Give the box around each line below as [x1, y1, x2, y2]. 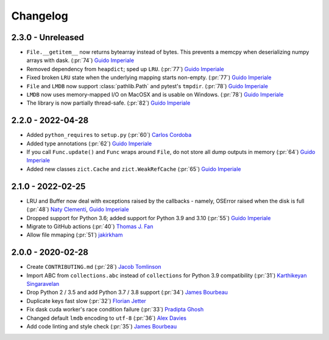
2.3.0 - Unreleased [11, 32, 85, 43]
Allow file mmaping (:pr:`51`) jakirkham [26, 231, 123, 238]
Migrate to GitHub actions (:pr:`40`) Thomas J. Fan [26, 223, 154, 230]
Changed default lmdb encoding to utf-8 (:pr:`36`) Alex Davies [26, 314, 187, 322]
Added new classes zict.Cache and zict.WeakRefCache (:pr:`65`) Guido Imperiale [26, 165, 241, 173]
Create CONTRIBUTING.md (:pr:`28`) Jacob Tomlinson [26, 263, 161, 271]
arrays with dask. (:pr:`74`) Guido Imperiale [26, 57, 134, 64]
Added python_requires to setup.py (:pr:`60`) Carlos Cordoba [26, 131, 192, 139]
